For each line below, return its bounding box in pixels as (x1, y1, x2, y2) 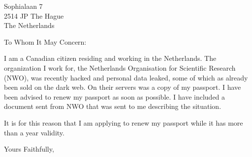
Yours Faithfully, (4, 144, 54, 154)
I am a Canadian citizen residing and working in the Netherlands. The (4, 53, 217, 63)
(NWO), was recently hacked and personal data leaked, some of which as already (4, 72, 248, 82)
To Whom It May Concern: (4, 36, 87, 47)
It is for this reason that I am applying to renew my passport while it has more (4, 117, 243, 128)
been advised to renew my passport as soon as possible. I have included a (4, 91, 225, 102)
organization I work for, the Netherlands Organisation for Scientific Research (4, 62, 236, 73)
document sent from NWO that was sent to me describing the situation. (4, 101, 221, 111)
